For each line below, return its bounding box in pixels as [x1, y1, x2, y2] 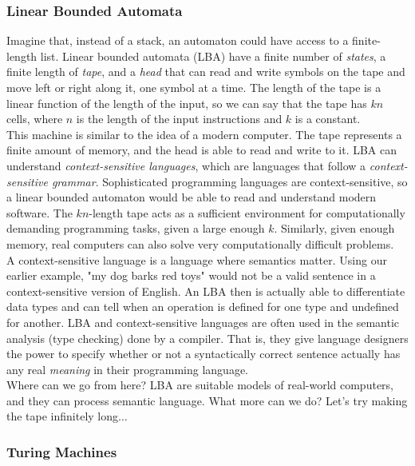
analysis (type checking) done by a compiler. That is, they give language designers [6, 329, 409, 346]
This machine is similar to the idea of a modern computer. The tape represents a [6, 125, 402, 142]
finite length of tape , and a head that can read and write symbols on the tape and [6, 63, 405, 80]
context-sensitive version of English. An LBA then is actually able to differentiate [6, 282, 405, 299]
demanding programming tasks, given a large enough [6, 220, 265, 237]
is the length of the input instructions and [76, 110, 283, 127]
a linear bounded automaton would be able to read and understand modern [6, 189, 377, 205]
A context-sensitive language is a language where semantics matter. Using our [6, 251, 387, 268]
